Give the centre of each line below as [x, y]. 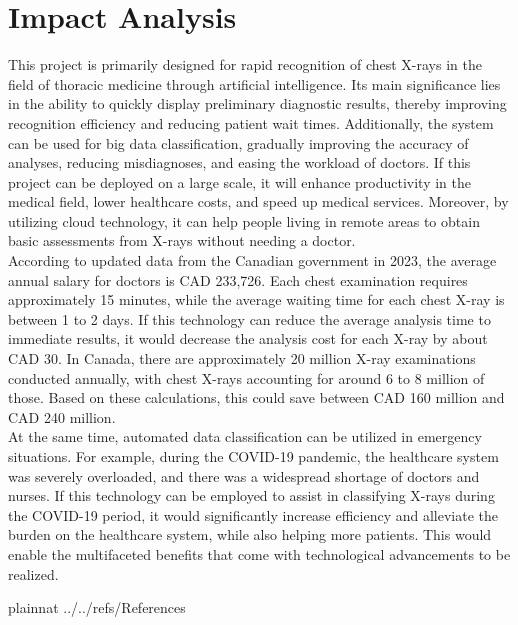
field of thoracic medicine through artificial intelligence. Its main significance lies [254, 83]
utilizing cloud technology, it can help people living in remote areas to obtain [244, 220]
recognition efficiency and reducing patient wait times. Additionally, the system [251, 122]
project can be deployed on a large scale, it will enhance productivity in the [239, 181]
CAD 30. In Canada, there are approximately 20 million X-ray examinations [242, 358]
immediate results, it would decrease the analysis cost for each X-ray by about [248, 338]
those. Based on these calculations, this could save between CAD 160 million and [256, 397]
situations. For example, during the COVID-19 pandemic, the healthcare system [253, 456]
